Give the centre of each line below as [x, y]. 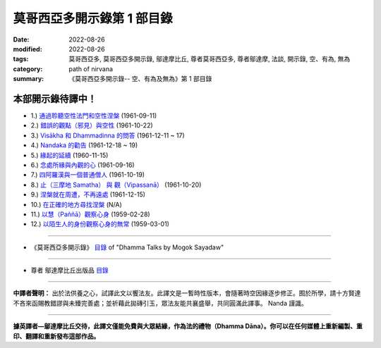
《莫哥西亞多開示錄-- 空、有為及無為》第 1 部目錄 [140, 79]
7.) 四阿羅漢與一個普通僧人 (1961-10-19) [87, 175]
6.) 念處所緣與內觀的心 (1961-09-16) [83, 165]
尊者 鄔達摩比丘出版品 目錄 [69, 271]
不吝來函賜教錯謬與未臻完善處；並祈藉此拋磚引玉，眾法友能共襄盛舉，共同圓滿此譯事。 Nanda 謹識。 [160, 303]
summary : [29, 79]
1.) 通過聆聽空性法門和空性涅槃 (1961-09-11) [94, 116]
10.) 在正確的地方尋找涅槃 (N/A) [77, 204]
